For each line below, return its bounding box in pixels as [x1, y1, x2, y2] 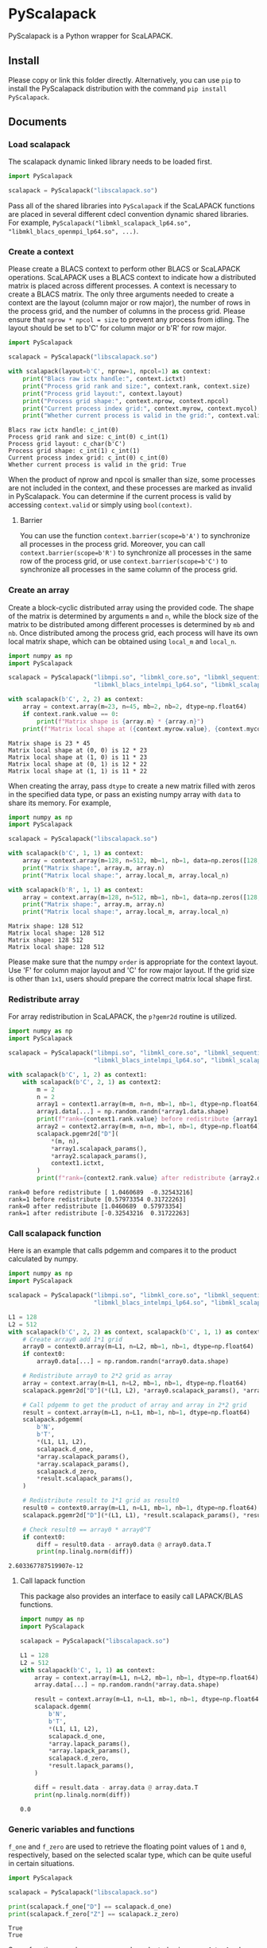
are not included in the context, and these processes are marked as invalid [8, 483, 253, 493]
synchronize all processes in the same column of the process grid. [19, 565, 238, 575]
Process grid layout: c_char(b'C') [8, 440, 126, 448]
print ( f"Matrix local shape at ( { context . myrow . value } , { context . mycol [22, 725, 265, 733]
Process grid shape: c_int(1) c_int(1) [8, 447, 141, 455]
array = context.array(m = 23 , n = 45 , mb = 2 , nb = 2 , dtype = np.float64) [22, 703, 247, 711]
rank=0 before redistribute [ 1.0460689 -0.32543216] [8, 1189, 194, 1197]
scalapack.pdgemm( [22, 1415, 83, 1423]
